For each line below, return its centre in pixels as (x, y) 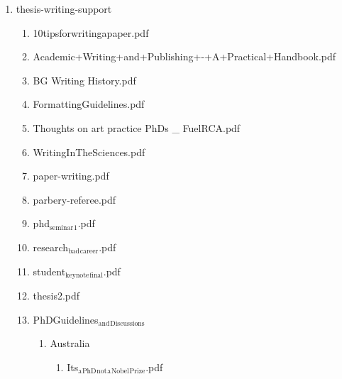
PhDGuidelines (66, 319)
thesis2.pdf (56, 295)
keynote (77, 275)
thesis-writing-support (64, 9)
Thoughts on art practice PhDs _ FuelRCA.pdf (137, 127)
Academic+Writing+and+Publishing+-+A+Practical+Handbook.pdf (184, 56)
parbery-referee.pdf (75, 199)
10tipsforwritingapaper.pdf (91, 32)
